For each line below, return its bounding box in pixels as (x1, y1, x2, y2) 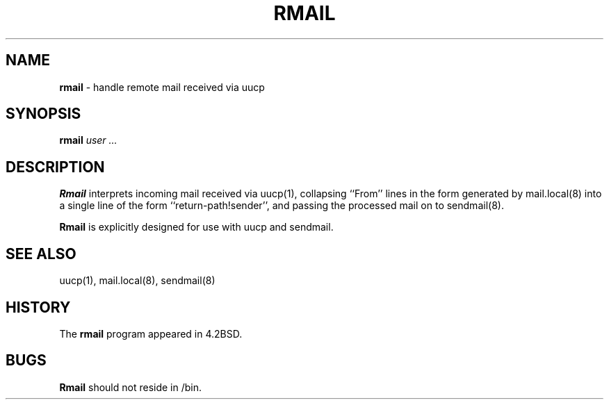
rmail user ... (59, 134, 117, 147)
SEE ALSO (6, 245, 76, 263)
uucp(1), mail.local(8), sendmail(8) (59, 274, 216, 287)
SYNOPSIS (6, 105, 81, 123)
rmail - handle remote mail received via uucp (59, 81, 265, 93)
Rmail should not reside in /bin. (59, 381, 202, 393)
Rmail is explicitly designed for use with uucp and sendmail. (59, 221, 334, 233)
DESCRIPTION (6, 158, 105, 176)
